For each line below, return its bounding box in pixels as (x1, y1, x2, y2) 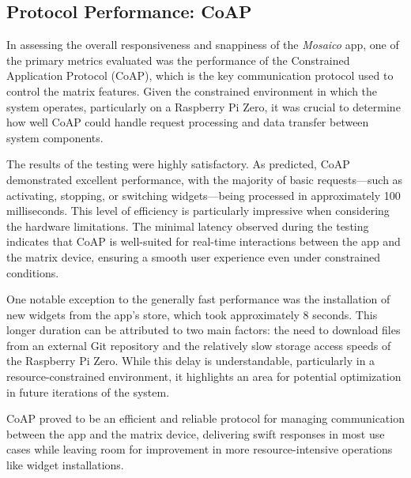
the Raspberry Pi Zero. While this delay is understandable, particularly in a (6, 352, 375, 369)
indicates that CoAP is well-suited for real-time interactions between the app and (6, 233, 401, 250)
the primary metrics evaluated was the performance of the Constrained (6, 51, 350, 68)
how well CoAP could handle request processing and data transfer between (6, 114, 369, 130)
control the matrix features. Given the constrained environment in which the (6, 82, 378, 99)
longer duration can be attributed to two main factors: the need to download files (6, 322, 401, 338)
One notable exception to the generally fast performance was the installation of (6, 291, 390, 307)
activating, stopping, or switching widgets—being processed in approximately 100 (6, 186, 401, 203)
